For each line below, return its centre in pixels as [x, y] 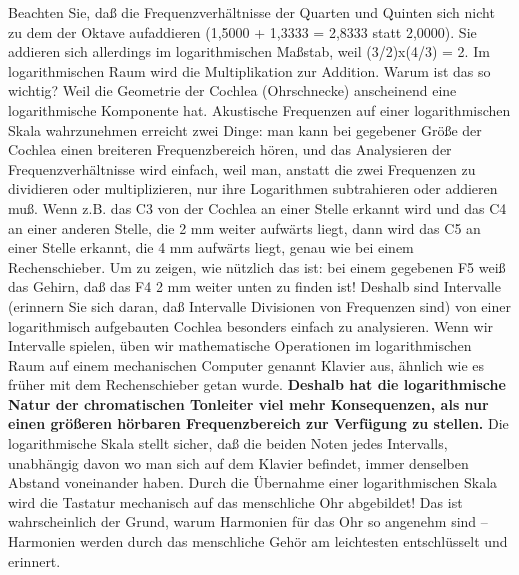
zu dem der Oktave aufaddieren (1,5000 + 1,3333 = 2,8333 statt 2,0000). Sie [242, 31]
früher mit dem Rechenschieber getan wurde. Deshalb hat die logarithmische [257, 384]
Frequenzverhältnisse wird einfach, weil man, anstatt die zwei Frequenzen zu [242, 168]
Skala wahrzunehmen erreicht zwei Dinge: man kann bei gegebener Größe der [245, 129]
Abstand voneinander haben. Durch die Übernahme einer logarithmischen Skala [253, 482]
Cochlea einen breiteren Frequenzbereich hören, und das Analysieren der [230, 149]
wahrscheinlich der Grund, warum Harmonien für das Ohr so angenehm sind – [248, 521]
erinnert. [34, 560]
